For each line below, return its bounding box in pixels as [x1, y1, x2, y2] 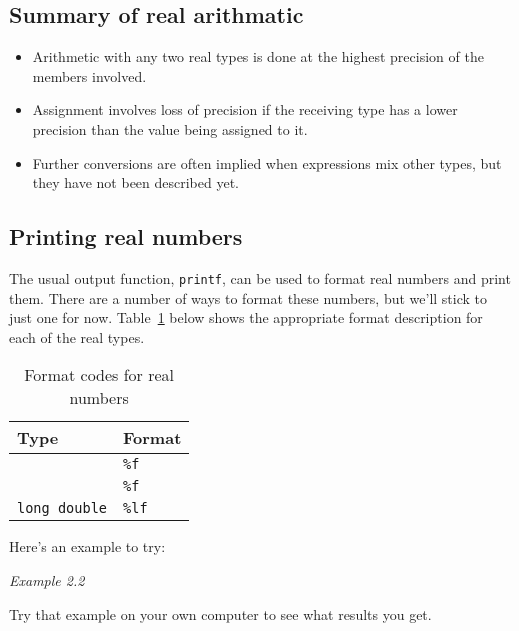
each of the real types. [9, 326, 145, 347]
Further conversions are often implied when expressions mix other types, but [32, 152, 502, 173]
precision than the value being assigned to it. [32, 118, 308, 139]
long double [17, 500, 108, 517]
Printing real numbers [9, 221, 243, 252]
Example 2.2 [9, 570, 85, 590]
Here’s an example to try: [9, 536, 166, 557]
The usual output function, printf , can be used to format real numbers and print [9, 267, 511, 288]
